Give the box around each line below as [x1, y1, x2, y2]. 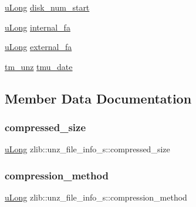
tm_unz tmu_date [5, 60, 73, 72]
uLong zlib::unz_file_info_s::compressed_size [5, 143, 170, 155]
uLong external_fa [5, 41, 72, 53]
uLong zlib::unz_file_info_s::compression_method [5, 191, 187, 203]
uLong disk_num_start [5, 1, 90, 13]
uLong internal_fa [5, 21, 70, 33]
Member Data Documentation [5, 89, 192, 107]
